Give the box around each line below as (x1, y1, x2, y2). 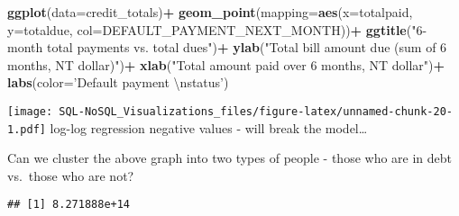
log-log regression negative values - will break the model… (50, 118, 368, 137)
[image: (7, 104, 53, 118)
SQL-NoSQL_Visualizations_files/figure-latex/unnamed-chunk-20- (59, 104, 453, 118)
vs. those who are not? (7, 166, 134, 184)
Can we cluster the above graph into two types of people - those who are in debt (7, 148, 453, 167)
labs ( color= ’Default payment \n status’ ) (7, 73, 229, 92)
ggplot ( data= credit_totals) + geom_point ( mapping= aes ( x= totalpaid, (7, 3, 413, 21)
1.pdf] (7, 122, 46, 136)
